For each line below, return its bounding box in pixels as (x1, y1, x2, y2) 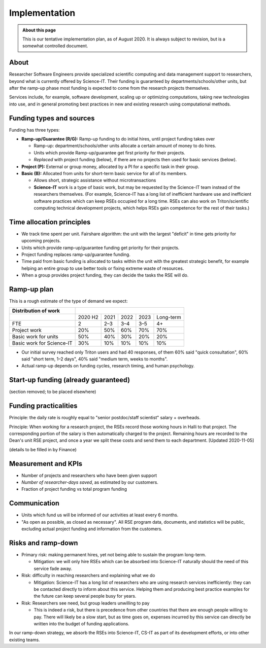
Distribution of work (12, 307, 60, 314)
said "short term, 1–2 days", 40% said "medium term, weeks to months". (21, 356, 168, 362)
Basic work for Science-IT (12, 339, 73, 346)
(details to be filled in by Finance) (9, 446, 77, 452)
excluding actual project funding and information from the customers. (21, 526, 163, 532)
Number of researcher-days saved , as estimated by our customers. (21, 479, 159, 485)
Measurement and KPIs (9, 459, 83, 468)
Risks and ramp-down (9, 539, 78, 547)
